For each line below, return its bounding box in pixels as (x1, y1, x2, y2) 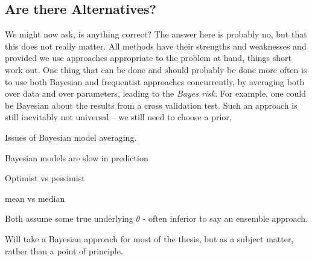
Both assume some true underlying (5, 212, 133, 225)
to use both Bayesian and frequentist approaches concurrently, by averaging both (5, 75, 305, 88)
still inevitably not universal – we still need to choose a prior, (5, 111, 232, 123)
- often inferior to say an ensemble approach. (142, 212, 308, 225)
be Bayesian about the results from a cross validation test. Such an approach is (5, 98, 298, 111)
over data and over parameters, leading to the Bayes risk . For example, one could (5, 87, 307, 100)
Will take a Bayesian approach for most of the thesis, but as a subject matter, (5, 232, 294, 245)
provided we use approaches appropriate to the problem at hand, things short (5, 51, 292, 64)
